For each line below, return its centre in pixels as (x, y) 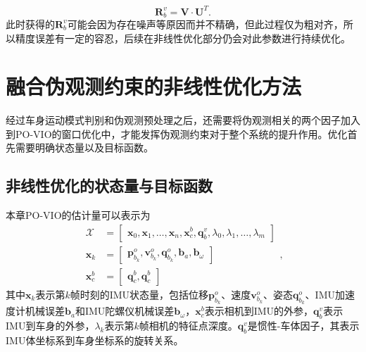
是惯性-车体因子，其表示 (303, 325)
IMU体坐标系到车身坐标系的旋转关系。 (95, 340)
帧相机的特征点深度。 (188, 325)
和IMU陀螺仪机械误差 (125, 311)
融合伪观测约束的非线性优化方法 (154, 86)
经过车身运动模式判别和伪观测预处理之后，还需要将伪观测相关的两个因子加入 (183, 120)
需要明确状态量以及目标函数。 (84, 147)
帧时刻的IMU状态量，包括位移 (139, 294)
